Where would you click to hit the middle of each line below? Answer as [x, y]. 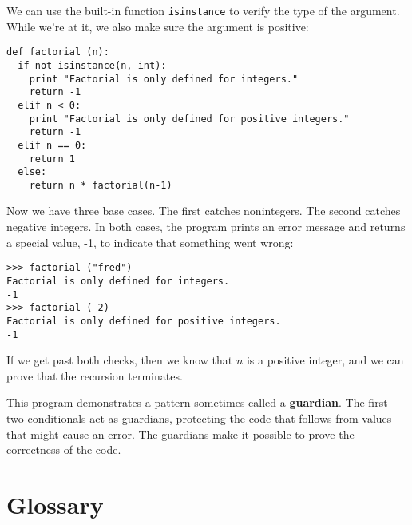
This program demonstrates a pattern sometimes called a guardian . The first [197, 402]
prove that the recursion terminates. [95, 375]
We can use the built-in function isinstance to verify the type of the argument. [203, 10]
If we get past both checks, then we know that [120, 360]
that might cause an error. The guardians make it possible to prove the [180, 434]
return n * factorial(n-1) [101, 185]
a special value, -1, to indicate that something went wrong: [150, 242]
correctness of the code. [64, 449]
